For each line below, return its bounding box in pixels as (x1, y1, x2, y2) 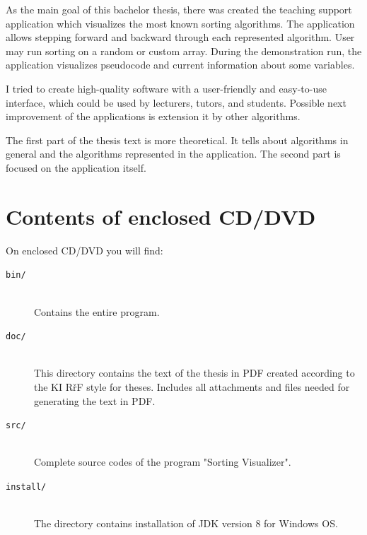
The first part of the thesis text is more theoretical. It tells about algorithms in (6, 132, 349, 147)
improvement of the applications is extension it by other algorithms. (6, 109, 301, 124)
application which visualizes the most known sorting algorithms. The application (6, 16, 355, 30)
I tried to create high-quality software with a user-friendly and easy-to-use (6, 81, 327, 95)
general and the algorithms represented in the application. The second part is (6, 146, 341, 161)
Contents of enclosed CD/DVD (6, 201, 316, 230)
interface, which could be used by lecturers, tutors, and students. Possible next (6, 95, 346, 110)
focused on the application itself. (6, 160, 146, 175)
